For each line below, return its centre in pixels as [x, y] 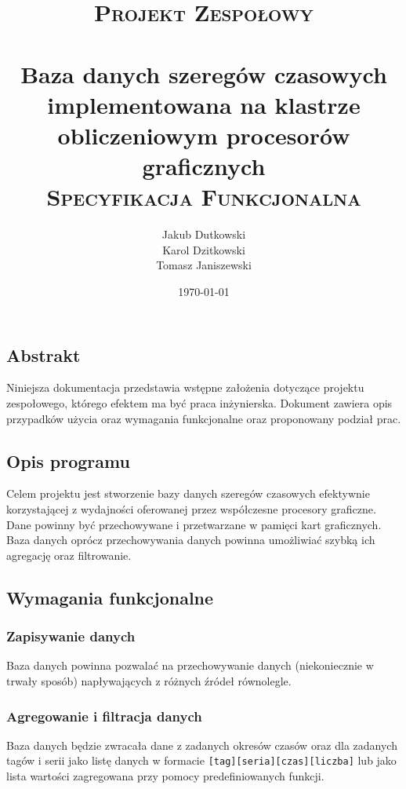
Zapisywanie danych [71, 636]
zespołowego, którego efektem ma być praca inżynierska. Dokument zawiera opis [199, 403]
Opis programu [68, 460]
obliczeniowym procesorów [204, 135]
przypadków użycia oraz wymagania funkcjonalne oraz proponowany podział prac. [204, 418]
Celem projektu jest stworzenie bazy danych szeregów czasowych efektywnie [188, 493]
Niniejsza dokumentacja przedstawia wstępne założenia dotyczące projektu [185, 387]
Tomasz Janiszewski [204, 265]
